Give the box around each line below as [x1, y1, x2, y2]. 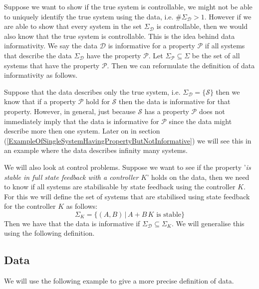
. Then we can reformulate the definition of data [107, 60, 255, 70]
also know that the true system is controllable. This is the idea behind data [4, 30, 235, 41]
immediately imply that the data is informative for [4, 116, 159, 126]
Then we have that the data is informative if [4, 218, 140, 228]
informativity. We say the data [4, 40, 98, 51]
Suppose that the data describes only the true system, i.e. [4, 86, 181, 97]
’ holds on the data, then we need [147, 171, 250, 182]
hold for [86, 96, 110, 107]
